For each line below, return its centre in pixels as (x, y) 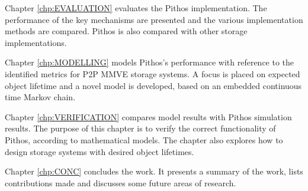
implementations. (36, 42)
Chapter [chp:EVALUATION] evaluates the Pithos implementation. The (136, 8)
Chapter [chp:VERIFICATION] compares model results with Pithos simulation (148, 116)
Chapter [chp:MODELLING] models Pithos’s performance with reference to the (150, 62)
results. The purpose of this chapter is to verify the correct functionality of (140, 128)
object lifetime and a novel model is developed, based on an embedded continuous (153, 85)
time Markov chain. (40, 97)
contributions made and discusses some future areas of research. (121, 182)
